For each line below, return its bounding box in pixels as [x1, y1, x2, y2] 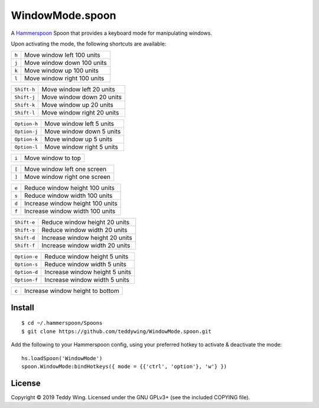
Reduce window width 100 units [24, 192, 113, 200]
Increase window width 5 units [44, 276, 129, 284]
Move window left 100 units [24, 51, 100, 59]
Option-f [14, 276, 38, 283]
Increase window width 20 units [41, 241, 131, 250]
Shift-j [14, 94, 35, 100]
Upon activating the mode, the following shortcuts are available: [11, 40, 167, 47]
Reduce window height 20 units [41, 218, 130, 227]
